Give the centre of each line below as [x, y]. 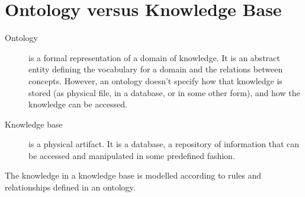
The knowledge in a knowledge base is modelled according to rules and [133, 175]
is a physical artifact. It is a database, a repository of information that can [164, 144]
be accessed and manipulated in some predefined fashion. [132, 155]
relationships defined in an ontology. [70, 187]
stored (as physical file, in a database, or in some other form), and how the [164, 92]
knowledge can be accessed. [78, 104]
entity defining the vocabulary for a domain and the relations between [156, 69]
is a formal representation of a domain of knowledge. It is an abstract [154, 57]
